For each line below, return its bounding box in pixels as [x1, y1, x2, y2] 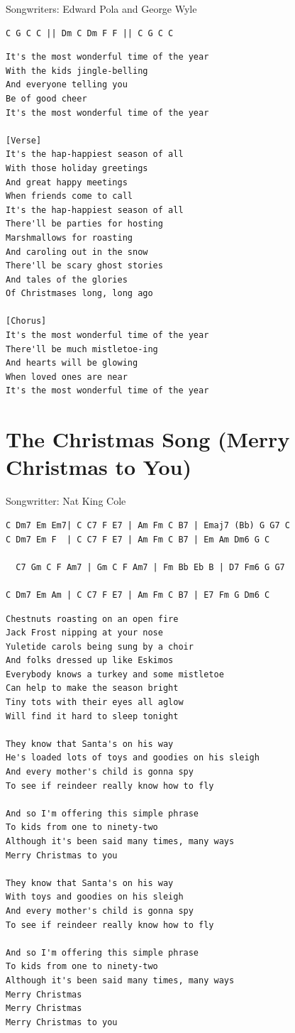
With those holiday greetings [6, 163, 148, 173]
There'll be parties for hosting [6, 219, 163, 229]
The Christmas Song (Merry [6, 425, 290, 454]
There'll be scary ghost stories [6, 261, 163, 271]
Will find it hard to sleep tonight [6, 711, 179, 721]
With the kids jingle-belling [6, 65, 148, 76]
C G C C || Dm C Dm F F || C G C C [6, 28, 174, 38]
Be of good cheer [6, 93, 87, 104]
